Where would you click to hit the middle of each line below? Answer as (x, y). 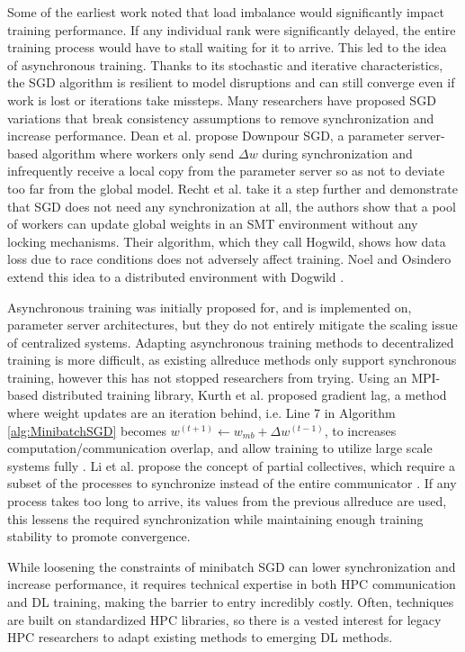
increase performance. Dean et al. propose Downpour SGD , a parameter (206, 136)
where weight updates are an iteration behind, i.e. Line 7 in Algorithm (201, 413)
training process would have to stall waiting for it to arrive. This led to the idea (227, 47)
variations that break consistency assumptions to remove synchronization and (221, 118)
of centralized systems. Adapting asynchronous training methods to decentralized (231, 342)
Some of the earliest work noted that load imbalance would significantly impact (226, 12)
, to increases (360, 430)
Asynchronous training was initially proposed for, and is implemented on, (210, 307)
